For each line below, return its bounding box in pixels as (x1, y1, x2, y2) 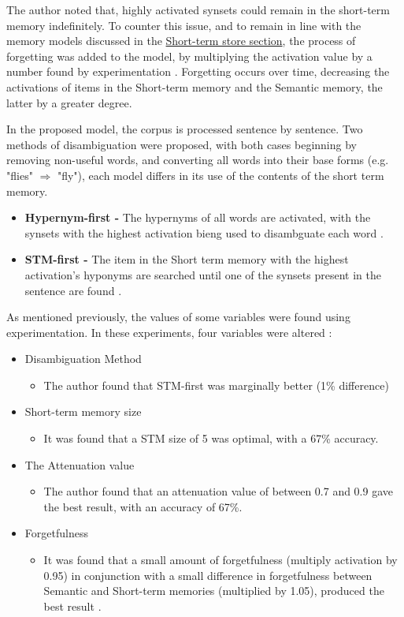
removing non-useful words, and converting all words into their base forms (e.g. (6, 151, 389, 168)
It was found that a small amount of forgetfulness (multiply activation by (43, 552, 398, 568)
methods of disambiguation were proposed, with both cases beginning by (6, 136, 357, 152)
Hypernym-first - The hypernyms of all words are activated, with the (24, 209, 371, 226)
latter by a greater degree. (6, 94, 132, 110)
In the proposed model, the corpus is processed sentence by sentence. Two (6, 121, 363, 137)
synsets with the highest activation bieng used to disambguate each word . (24, 224, 384, 241)
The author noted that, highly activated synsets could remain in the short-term (6, 2, 390, 17)
